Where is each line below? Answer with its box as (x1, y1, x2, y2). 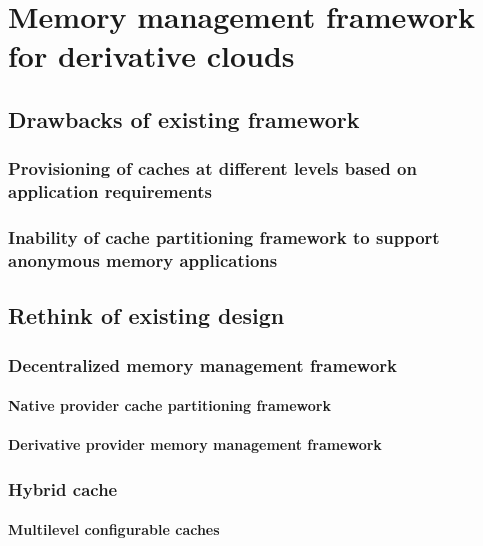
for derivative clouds (8, 35, 295, 76)
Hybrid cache (8, 476, 118, 501)
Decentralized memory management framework (8, 352, 397, 377)
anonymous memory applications (8, 247, 278, 272)
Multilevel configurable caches (8, 519, 220, 540)
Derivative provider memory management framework (8, 434, 382, 455)
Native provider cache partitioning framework (8, 395, 331, 416)
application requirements (8, 179, 212, 204)
